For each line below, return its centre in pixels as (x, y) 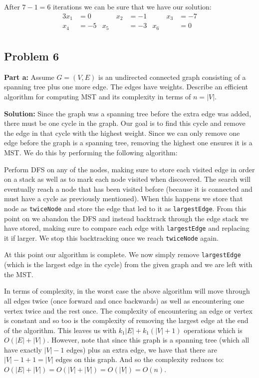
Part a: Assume (29, 77)
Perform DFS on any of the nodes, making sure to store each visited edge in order (129, 169)
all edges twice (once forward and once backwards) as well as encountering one (124, 300)
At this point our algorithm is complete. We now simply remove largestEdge (123, 254)
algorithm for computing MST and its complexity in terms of (98, 96)
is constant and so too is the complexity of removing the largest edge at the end (126, 320)
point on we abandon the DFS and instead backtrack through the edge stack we (126, 218)
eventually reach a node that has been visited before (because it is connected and (128, 189)
